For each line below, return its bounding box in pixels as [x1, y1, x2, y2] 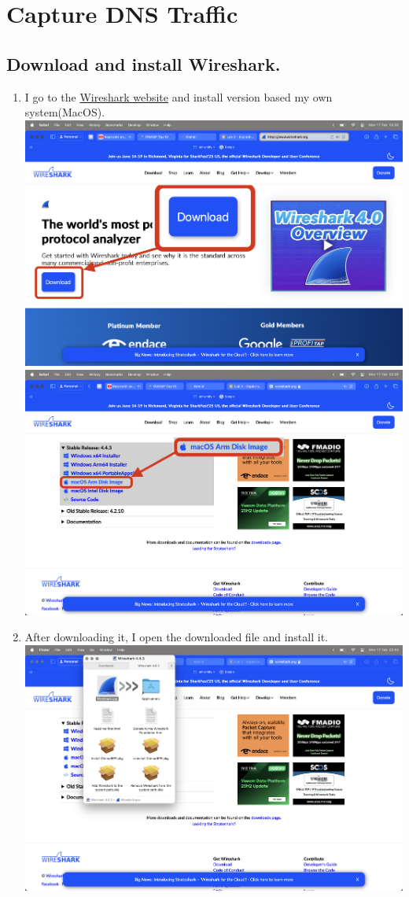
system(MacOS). [24, 104, 105, 120]
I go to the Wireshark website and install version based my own [24, 88, 333, 105]
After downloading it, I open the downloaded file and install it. [24, 629, 328, 645]
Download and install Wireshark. [6, 51, 281, 76]
